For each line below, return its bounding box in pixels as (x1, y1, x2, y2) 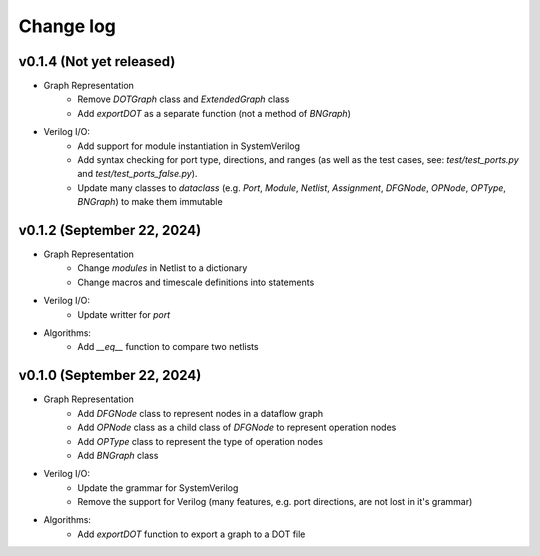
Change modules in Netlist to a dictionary (77, 262, 248, 274)
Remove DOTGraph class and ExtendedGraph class (77, 93, 290, 105)
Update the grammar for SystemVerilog (77, 481, 239, 494)
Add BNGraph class (77, 449, 159, 461)
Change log (18, 15, 117, 37)
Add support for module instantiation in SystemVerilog (77, 140, 300, 152)
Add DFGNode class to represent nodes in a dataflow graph (77, 407, 324, 419)
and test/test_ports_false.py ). (77, 168, 198, 180)
